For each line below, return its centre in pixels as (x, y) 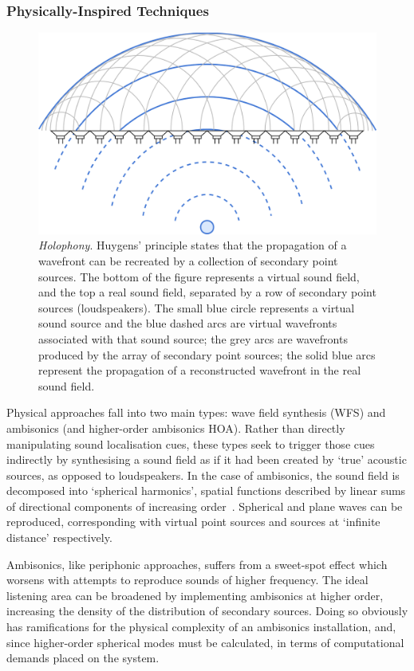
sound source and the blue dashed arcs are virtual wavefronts (188, 323)
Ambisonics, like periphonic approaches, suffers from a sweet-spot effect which (197, 564)
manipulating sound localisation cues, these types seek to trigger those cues (191, 443)
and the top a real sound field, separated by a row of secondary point (207, 292)
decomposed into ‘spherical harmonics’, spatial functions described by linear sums (206, 490)
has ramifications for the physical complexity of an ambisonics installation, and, (201, 627)
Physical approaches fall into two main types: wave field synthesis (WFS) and (196, 412)
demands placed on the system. (83, 658)
